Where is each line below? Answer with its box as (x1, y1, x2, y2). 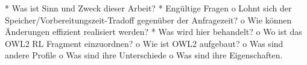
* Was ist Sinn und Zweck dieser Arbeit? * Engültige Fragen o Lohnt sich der (5, 2, 292, 14)
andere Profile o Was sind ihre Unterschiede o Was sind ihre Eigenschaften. (5, 49, 283, 61)
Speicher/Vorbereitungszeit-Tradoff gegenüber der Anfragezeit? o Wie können (5, 13, 292, 26)
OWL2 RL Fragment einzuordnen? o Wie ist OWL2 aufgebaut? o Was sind (5, 37, 283, 49)
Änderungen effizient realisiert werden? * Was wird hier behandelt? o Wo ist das (5, 25, 302, 38)
